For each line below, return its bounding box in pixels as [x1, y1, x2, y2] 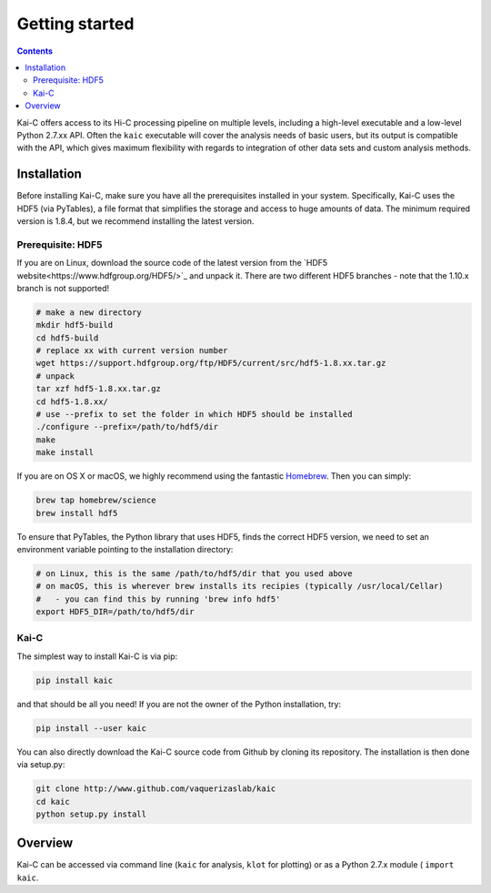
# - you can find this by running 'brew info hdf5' [35, 594, 281, 604]
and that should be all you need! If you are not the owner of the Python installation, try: [16, 698, 341, 709]
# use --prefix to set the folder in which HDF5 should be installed [35, 410, 353, 419]
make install [35, 447, 95, 458]
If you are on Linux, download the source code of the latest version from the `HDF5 [16, 258, 328, 269]
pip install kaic [35, 675, 114, 685]
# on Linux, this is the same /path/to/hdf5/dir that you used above [35, 568, 353, 578]
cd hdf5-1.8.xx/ [35, 396, 109, 407]
